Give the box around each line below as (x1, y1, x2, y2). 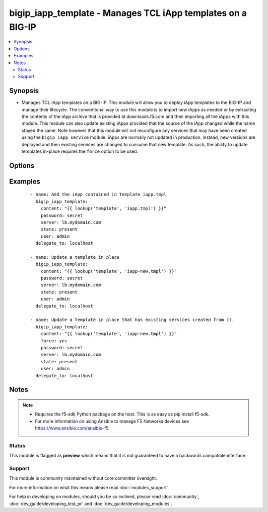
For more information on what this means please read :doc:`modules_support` (9, 484, 168, 490)
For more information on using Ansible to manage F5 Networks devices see (35, 418, 190, 424)
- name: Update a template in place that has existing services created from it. (30, 317, 235, 323)
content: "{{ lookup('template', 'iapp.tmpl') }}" (40, 205, 167, 211)
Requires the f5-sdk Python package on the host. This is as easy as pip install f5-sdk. (35, 411, 210, 417)
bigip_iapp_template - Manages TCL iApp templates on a (9, 7, 247, 18)
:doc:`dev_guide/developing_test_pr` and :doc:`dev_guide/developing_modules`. (9, 501, 172, 507)
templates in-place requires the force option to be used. (21, 148, 138, 154)
